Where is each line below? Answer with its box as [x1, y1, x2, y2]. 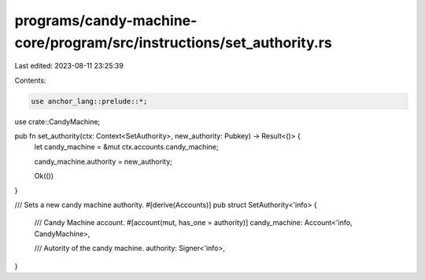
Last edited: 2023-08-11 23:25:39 [14, 61, 124, 71]
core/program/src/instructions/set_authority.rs [14, 34, 332, 51]
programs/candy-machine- [14, 12, 198, 29]
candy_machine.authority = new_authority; [34, 157, 172, 166]
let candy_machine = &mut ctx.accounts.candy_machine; [34, 142, 219, 152]
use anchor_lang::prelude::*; [31, 97, 148, 105]
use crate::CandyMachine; [14, 116, 101, 126]
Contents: [14, 76, 46, 85]
